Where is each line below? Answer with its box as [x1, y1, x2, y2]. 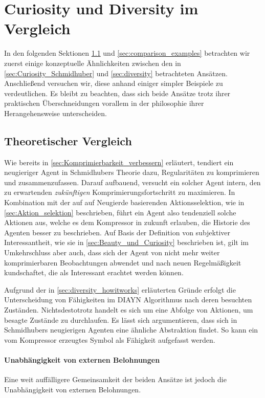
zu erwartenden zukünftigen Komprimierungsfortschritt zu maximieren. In [4, 187, 235, 197]
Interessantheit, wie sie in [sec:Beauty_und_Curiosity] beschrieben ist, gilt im [4, 237, 249, 248]
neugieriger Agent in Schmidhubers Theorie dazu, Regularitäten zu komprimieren [4, 167, 259, 178]
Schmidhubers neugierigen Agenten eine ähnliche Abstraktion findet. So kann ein [4, 324, 258, 335]
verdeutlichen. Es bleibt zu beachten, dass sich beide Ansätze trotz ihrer [4, 87, 231, 98]
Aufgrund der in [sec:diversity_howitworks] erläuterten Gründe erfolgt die [4, 284, 236, 295]
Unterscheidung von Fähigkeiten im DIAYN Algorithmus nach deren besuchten [4, 294, 252, 305]
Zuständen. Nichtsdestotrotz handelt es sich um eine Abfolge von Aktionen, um [4, 304, 253, 315]
